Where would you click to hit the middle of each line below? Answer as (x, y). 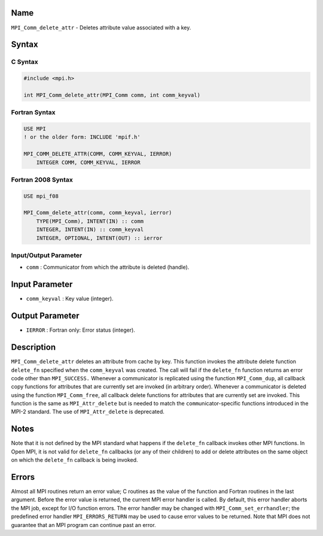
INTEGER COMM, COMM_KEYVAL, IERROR (88, 162)
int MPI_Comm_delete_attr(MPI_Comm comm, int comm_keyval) (112, 95)
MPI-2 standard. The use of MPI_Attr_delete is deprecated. (88, 412)
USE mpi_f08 (41, 196)
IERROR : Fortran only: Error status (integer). (81, 330)
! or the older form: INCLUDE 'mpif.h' (82, 137)
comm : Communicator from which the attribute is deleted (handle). (108, 267)
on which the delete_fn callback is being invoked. (74, 460)
